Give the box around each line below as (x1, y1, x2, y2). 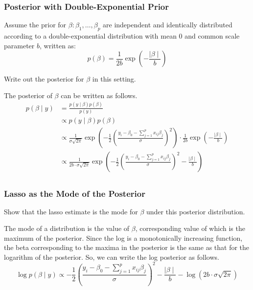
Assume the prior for (4, 20, 67, 30)
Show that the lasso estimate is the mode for (4, 207, 138, 217)
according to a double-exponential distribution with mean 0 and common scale (4, 31, 240, 41)
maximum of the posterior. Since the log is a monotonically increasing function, (4, 232, 243, 243)
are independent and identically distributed (103, 20, 232, 30)
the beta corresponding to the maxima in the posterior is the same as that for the (4, 242, 250, 252)
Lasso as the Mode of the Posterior (4, 187, 145, 200)
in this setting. (92, 74, 136, 84)
